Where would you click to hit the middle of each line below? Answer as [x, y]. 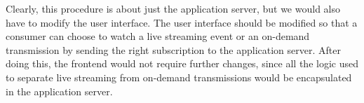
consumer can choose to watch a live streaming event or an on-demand [158, 36]
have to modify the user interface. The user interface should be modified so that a [182, 22]
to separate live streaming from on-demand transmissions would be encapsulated [179, 77]
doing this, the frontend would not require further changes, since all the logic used [182, 63]
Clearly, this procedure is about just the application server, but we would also [173, 8]
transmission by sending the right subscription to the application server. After [173, 49]
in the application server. [59, 91]
